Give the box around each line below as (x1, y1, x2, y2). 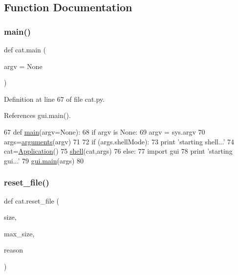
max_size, (4, 228, 35, 238)
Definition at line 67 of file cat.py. (4, 93, 105, 104)
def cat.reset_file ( (4, 195, 59, 206)
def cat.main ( (4, 45, 46, 54)
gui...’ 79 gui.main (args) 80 (4, 155, 84, 165)
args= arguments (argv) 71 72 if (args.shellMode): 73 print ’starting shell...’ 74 (4, 136, 234, 146)
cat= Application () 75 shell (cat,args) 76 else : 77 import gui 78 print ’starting (4, 146, 233, 156)
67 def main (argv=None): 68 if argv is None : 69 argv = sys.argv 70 (4, 126, 205, 137)
